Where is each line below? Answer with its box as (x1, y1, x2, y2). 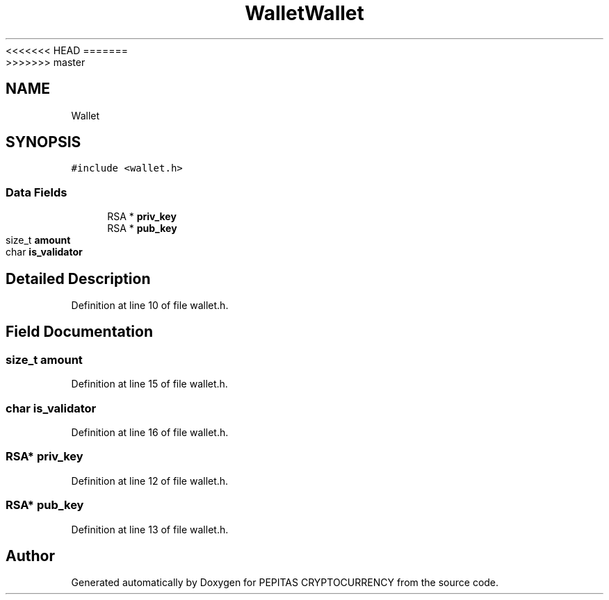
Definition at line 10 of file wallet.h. (71, 299, 229, 312)
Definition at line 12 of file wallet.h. (71, 474, 229, 487)
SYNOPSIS (6, 133, 81, 151)
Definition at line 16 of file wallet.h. (71, 426, 229, 438)
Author (6, 547, 55, 565)
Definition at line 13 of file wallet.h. (71, 523, 229, 535)
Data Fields (6, 185, 67, 199)
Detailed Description (6, 269, 151, 287)
